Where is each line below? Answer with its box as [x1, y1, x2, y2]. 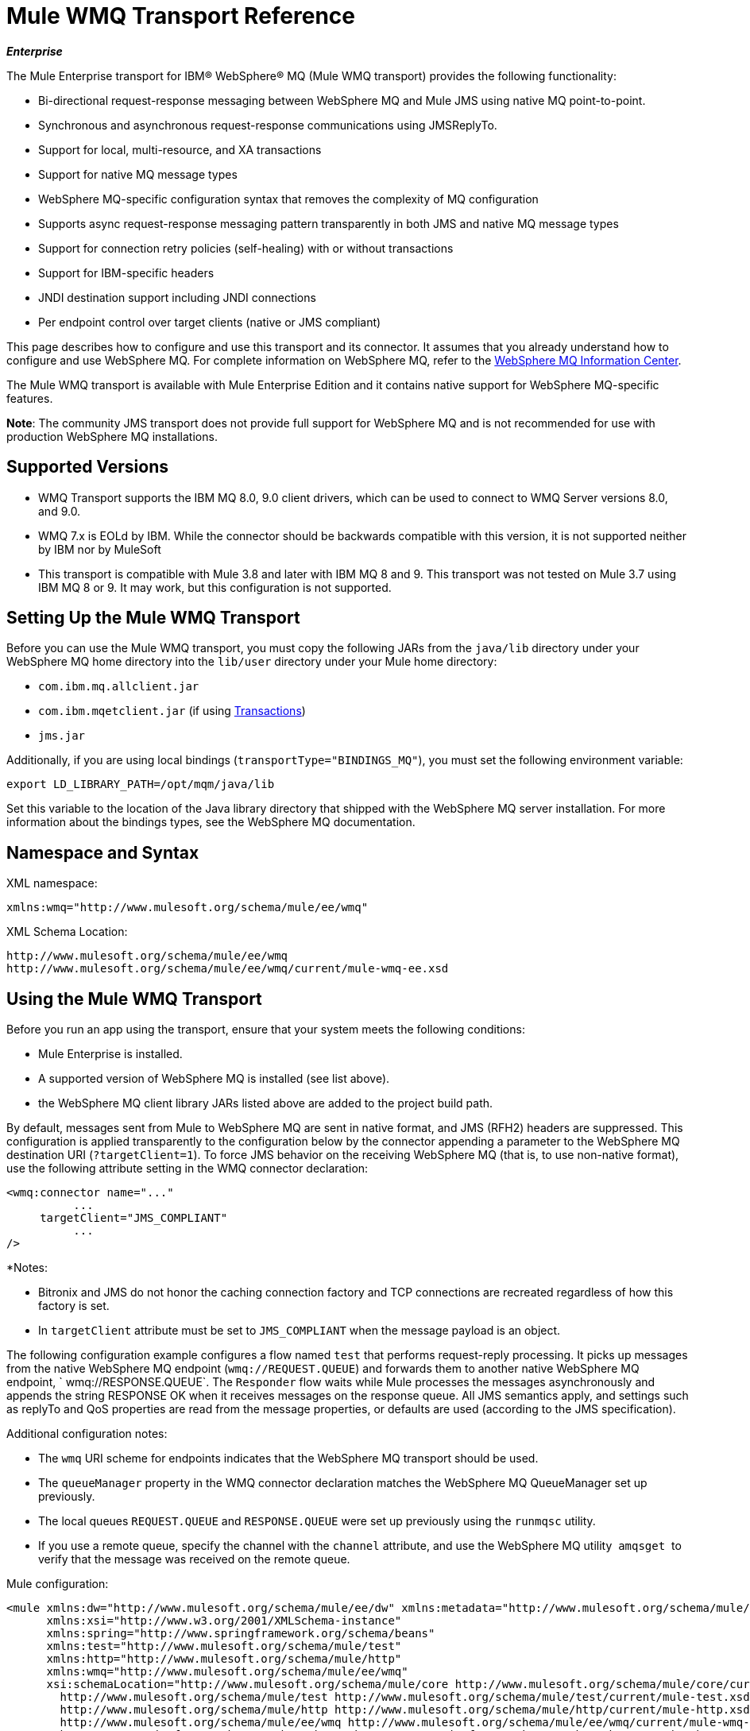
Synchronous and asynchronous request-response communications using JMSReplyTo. [38, 118, 497, 132]
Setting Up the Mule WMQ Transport [6, 608, 300, 628]
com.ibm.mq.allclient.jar [38, 680, 199, 694]
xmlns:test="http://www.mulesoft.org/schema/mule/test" [46, 1640, 402, 1653]
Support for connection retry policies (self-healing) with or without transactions [38, 241, 454, 255]
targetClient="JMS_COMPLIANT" [40, 1211, 228, 1225]
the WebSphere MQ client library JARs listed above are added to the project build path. [38, 1096, 493, 1111]
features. [6, 391, 53, 405]
